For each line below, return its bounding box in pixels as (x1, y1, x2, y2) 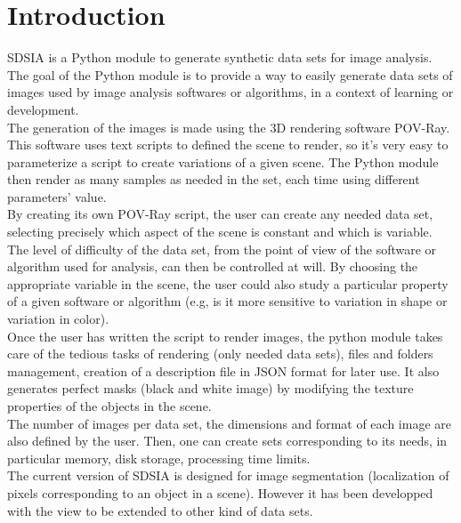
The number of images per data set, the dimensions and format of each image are (7, 414, 451, 432)
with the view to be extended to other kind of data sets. (7, 501, 313, 519)
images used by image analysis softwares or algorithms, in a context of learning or (7, 83, 454, 101)
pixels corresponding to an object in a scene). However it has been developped (7, 483, 433, 502)
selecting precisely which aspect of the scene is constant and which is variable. (7, 222, 433, 241)
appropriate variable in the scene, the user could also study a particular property (7, 274, 449, 293)
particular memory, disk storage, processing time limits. (7, 448, 311, 467)
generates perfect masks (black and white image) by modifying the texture (7, 379, 414, 398)
